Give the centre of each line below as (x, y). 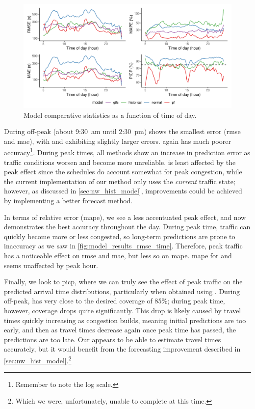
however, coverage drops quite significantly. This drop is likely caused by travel (123, 310)
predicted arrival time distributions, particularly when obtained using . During (122, 291)
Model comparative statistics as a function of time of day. (110, 115)
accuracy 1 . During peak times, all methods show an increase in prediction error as (127, 152)
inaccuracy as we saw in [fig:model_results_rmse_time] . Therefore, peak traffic (123, 246)
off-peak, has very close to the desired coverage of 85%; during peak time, (115, 301)
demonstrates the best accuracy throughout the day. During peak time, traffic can (127, 227)
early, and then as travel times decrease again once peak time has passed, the (120, 330)
